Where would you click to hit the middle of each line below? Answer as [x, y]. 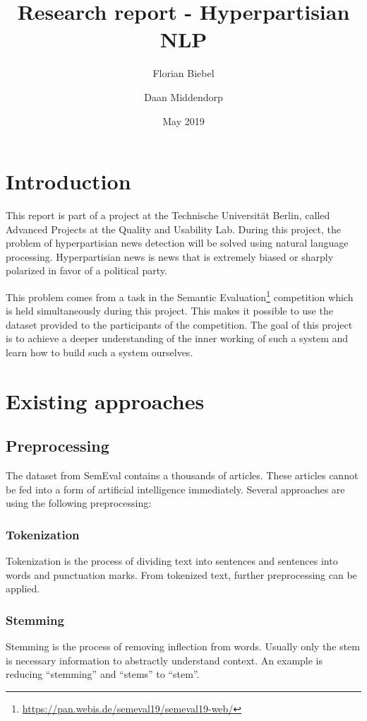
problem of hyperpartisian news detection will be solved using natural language [177, 243]
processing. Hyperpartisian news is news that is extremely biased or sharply [170, 256]
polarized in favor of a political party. [86, 270]
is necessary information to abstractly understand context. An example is [164, 660]
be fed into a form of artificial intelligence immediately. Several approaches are [175, 489]
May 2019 [183, 121]
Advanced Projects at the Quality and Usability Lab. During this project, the [174, 229]
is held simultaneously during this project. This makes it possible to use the [169, 311]
